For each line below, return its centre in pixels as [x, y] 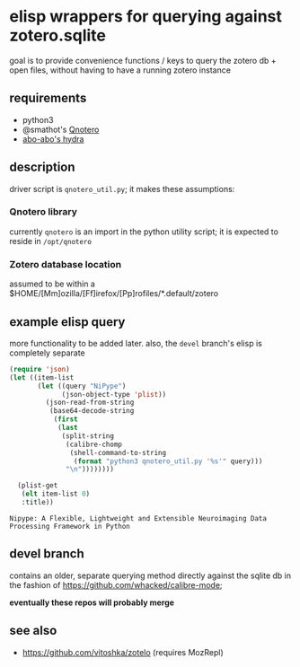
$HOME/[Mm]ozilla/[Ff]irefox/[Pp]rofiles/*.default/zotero [114, 294]
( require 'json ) [40, 369]
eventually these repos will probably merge [92, 602]
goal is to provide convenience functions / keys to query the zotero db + [143, 60]
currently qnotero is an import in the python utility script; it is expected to [144, 232]
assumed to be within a [53, 284]
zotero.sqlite [57, 35]
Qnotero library [44, 212]
